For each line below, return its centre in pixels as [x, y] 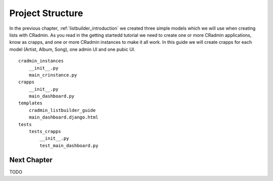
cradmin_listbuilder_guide [62, 110]
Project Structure [46, 13]
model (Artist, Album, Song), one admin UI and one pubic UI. [72, 49]
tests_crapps [45, 132]
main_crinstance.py [53, 75]
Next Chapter [31, 160]
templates [30, 103]
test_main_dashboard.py [69, 145]
